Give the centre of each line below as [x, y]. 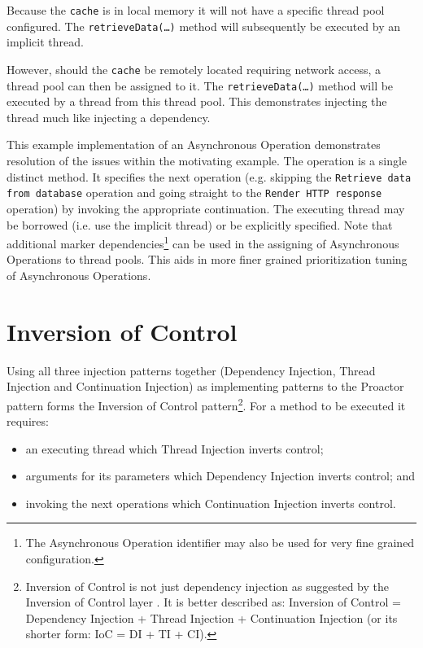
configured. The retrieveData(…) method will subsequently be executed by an [204, 26]
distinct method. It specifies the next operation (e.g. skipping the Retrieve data [209, 176]
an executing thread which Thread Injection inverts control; [174, 448]
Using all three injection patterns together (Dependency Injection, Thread [191, 370]
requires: [28, 421]
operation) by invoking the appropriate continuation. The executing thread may [206, 208]
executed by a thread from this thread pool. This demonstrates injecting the [197, 101]
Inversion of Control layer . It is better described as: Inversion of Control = [213, 602]
